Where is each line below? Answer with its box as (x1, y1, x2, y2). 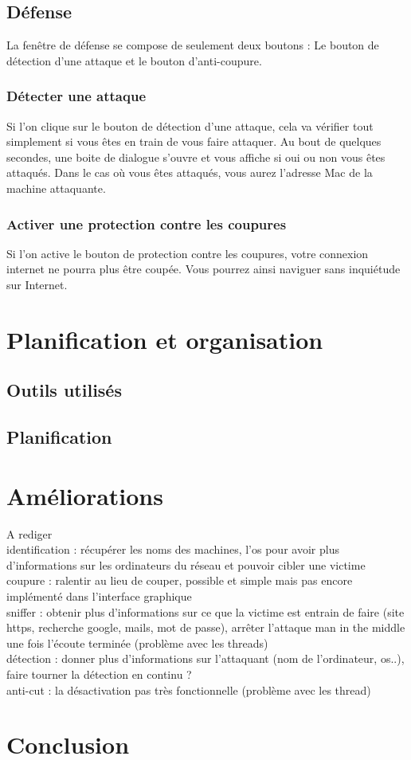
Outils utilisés (6, 378, 122, 402)
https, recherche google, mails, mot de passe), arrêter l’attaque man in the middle (6, 619, 405, 636)
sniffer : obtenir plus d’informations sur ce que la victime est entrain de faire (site (6, 603, 405, 620)
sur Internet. (6, 276, 68, 292)
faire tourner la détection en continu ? (6, 665, 192, 682)
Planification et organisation (6, 323, 323, 355)
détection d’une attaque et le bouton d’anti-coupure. (6, 52, 262, 69)
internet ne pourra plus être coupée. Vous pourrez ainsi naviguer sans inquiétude (6, 261, 401, 277)
